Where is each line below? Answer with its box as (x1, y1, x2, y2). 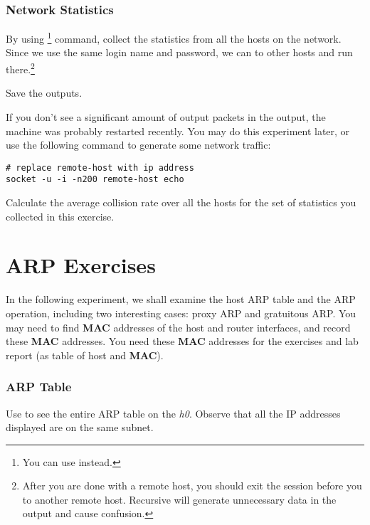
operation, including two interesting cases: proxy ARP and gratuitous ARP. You (6, 305, 356, 320)
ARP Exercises (6, 250, 156, 280)
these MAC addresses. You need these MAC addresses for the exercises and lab (6, 334, 359, 349)
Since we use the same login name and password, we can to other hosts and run (6, 45, 353, 60)
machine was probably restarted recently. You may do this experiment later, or (6, 123, 350, 138)
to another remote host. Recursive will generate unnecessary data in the (22, 492, 337, 507)
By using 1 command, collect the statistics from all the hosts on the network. (6, 29, 342, 46)
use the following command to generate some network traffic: (6, 137, 271, 152)
